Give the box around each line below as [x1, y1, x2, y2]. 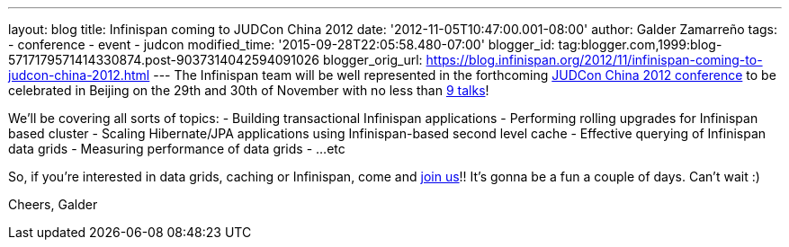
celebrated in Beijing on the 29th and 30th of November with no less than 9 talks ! [8, 83, 489, 98]
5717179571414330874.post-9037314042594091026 [8, 52, 319, 67]
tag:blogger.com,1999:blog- [558, 37, 722, 52]
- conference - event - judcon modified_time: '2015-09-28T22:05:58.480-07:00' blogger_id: [8, 37, 555, 52]
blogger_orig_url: [322, 52, 423, 67]
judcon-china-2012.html [8, 67, 150, 83]
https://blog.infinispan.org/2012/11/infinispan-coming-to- [426, 52, 763, 67]
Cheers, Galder [8, 197, 98, 212]
